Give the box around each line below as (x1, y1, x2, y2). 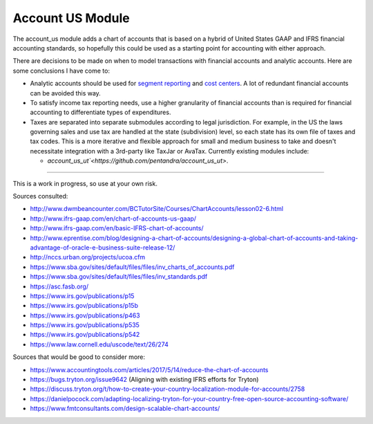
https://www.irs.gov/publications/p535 (30, 321, 140, 329)
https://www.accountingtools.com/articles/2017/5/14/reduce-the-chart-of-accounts (30, 365, 269, 374)
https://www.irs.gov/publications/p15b (30, 302, 138, 310)
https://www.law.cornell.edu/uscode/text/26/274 (30, 340, 169, 349)
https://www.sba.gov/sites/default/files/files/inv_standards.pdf (30, 273, 208, 281)
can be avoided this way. (30, 89, 102, 97)
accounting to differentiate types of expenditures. (30, 108, 171, 117)
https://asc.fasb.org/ (30, 282, 89, 291)
